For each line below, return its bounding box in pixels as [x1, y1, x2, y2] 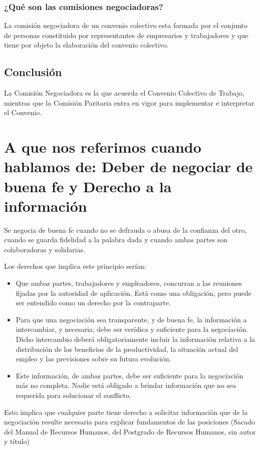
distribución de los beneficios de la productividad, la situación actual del [16, 343, 238, 354]
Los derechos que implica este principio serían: [4, 261, 146, 271]
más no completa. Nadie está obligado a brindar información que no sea [16, 380, 236, 390]
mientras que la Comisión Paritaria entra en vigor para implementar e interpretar [4, 97, 254, 108]
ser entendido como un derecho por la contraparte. [16, 297, 171, 308]
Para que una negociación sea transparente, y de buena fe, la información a [16, 314, 247, 324]
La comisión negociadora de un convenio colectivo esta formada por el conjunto [4, 20, 247, 31]
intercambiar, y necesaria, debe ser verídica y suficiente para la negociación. [16, 324, 248, 334]
